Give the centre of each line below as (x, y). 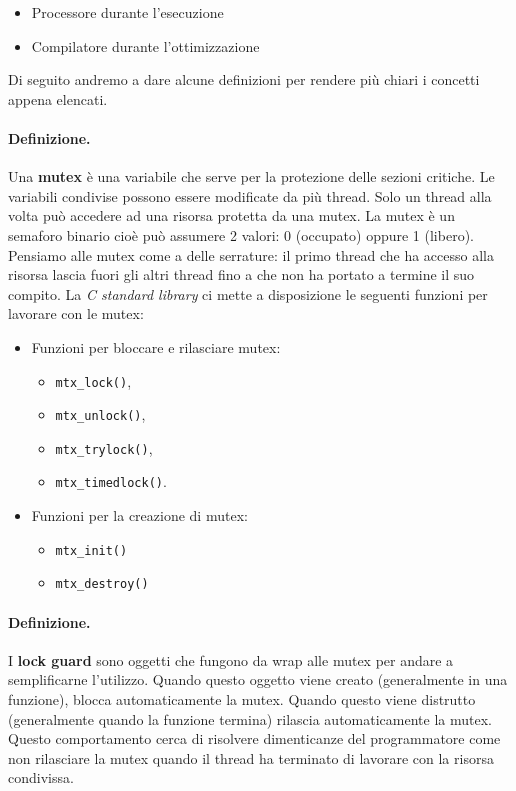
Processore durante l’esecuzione (127, 12)
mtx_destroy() (102, 584)
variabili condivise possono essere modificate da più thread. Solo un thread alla (250, 195)
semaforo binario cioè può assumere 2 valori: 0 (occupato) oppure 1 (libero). (241, 234)
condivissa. (41, 777)
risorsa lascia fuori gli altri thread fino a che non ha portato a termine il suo (241, 274)
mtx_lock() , (93, 380)
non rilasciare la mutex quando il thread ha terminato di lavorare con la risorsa (251, 757)
